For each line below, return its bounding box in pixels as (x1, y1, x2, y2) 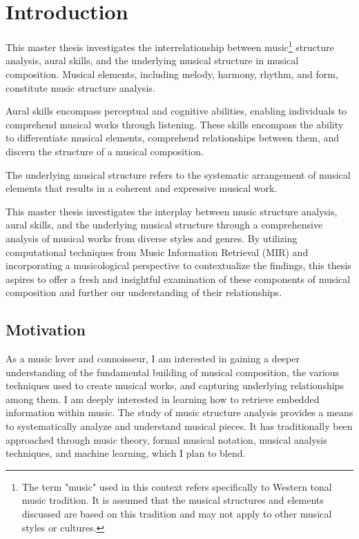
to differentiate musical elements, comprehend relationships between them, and (6, 130, 339, 145)
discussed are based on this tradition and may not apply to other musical (21, 507, 332, 521)
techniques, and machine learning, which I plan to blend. (6, 446, 246, 460)
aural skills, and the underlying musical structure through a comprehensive (6, 217, 323, 232)
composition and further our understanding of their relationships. (6, 285, 282, 300)
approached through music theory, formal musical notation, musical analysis (6, 432, 327, 447)
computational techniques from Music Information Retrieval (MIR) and (6, 244, 309, 259)
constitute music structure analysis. (6, 80, 155, 95)
